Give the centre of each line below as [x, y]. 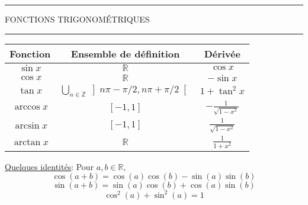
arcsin [27, 125]
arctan [27, 142]
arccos [27, 107]
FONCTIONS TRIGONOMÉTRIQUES [77, 19]
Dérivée [222, 53]
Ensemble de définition [125, 53]
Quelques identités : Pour [49, 166]
